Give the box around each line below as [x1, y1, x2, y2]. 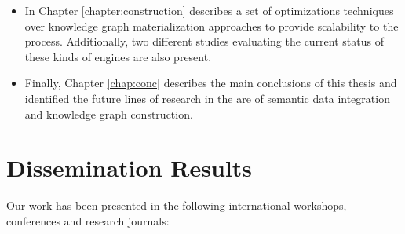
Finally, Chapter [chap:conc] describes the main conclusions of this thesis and [24, 75, 397, 91]
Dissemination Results [6, 152, 252, 184]
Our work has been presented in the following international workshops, [6, 197, 347, 214]
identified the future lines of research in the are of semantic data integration [24, 90, 390, 106]
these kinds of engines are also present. [24, 48, 212, 64]
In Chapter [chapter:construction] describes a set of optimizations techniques [24, 2, 394, 18]
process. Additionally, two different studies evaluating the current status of [24, 33, 384, 49]
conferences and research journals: [6, 212, 170, 229]
